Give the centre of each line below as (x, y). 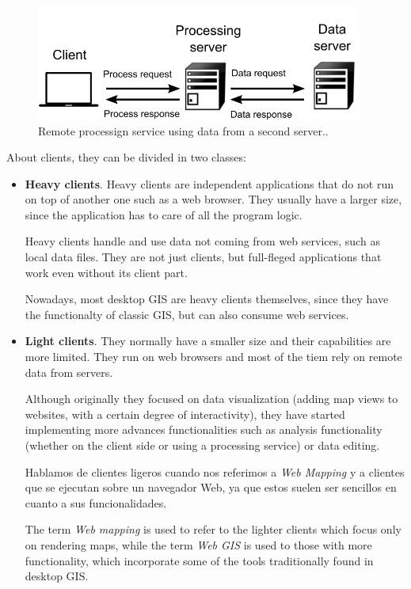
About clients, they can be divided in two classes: (126, 157)
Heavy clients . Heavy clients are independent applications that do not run (209, 183)
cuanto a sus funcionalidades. (96, 502)
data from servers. (69, 372)
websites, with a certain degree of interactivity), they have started (185, 414)
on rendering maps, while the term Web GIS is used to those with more (198, 544)
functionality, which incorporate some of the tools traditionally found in (199, 560)
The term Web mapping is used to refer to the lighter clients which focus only (213, 529)
